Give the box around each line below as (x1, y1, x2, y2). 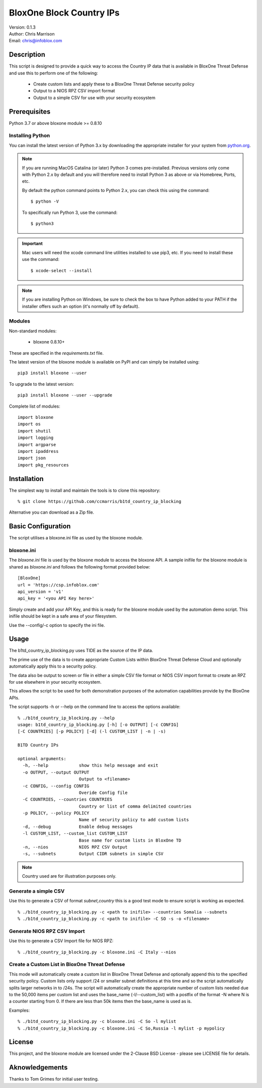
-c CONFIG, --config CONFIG (22, 783, 90, 789)
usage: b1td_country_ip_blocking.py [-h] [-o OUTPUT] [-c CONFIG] (17, 722, 179, 727)
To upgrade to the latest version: (9, 381, 74, 387)
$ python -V (31, 199, 59, 204)
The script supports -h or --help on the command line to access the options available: (9, 704, 180, 709)
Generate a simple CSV (9, 887, 65, 894)
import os (17, 421, 41, 427)
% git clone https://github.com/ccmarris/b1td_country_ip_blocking (17, 499, 181, 504)
